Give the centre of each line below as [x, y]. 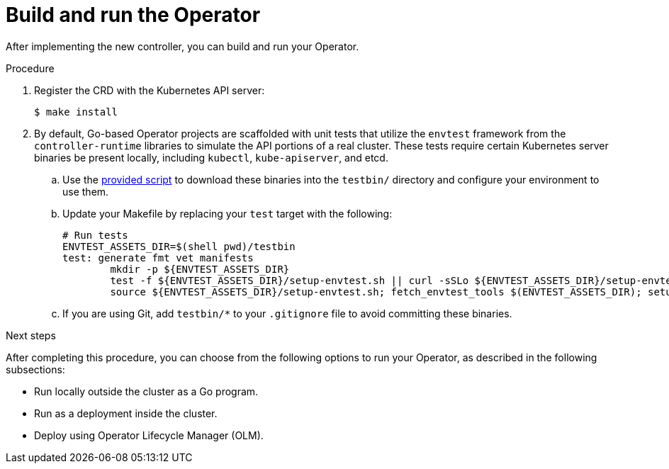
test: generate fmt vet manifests [158, 258]
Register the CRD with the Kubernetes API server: [150, 90]
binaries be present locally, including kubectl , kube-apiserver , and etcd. [211, 157]
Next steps [31, 335]
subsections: [35, 369]
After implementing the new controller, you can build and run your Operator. [182, 46]
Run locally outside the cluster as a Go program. [146, 391]
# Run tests [95, 235]
